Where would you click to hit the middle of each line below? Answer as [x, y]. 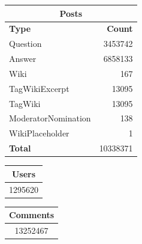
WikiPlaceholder [39, 133]
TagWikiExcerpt [39, 88]
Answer [23, 59]
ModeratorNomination [50, 118]
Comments [31, 215]
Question [25, 44]
